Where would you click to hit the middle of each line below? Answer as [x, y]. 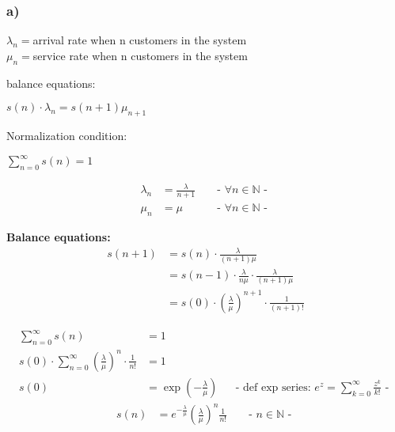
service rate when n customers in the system [140, 55]
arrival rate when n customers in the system [140, 40]
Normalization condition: [67, 135]
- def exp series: [273, 387]
